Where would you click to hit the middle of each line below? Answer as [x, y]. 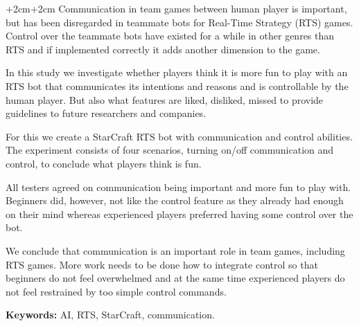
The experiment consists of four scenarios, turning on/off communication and [170, 150]
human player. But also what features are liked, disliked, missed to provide [165, 99]
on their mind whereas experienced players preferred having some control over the [179, 214]
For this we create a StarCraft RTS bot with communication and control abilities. [179, 136]
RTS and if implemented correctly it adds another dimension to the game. [163, 49]
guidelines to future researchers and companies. [106, 113]
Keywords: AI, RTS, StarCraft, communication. [110, 315]
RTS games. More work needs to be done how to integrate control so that [162, 264]
